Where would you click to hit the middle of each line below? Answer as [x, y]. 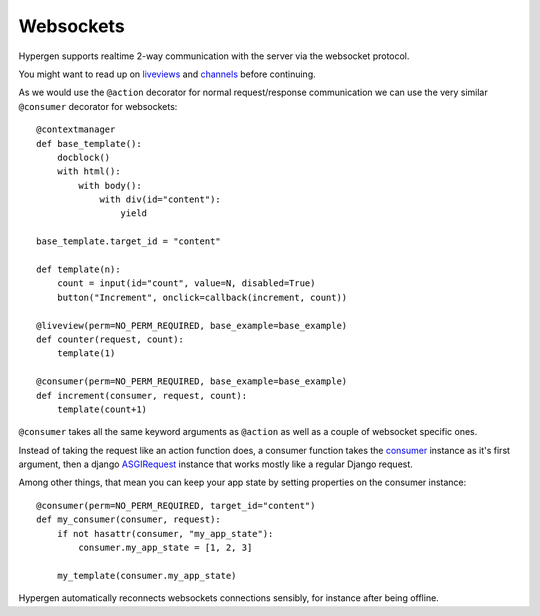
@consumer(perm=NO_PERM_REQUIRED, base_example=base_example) [192, 381]
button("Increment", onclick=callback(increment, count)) [202, 297]
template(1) [86, 353]
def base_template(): [89, 143]
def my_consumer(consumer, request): [129, 519]
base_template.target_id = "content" [129, 241]
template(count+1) [102, 409]
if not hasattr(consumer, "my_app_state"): [165, 533]
